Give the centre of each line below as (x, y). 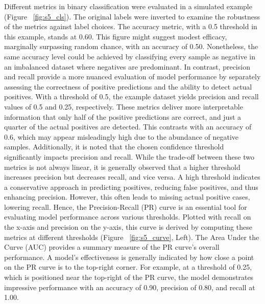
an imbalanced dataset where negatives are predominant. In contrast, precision (127, 66)
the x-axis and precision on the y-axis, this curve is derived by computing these (128, 227)
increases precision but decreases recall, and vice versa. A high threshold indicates (132, 177)
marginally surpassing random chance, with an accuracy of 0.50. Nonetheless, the (131, 46)
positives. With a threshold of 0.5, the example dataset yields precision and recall (131, 96)
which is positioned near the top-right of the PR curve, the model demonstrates (129, 277)
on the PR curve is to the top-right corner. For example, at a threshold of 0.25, (128, 267)
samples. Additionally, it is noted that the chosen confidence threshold (114, 147)
